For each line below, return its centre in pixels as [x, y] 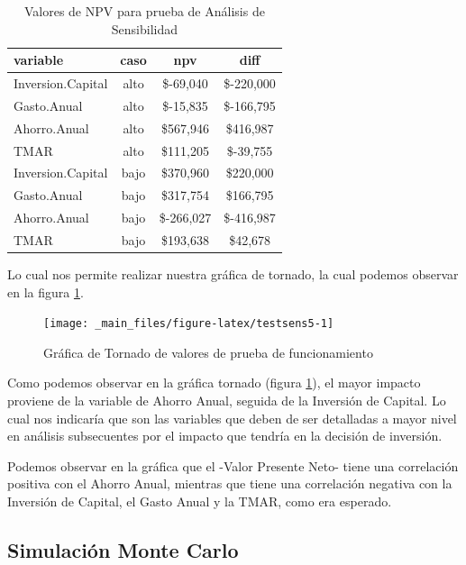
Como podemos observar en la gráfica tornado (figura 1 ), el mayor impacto [214, 383]
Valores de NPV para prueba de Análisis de [144, 11]
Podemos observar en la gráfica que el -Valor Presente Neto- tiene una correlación [233, 465]
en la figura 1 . [46, 292]
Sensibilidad [145, 28]
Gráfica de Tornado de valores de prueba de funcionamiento [208, 352]
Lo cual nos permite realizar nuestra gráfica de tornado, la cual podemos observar [233, 274]
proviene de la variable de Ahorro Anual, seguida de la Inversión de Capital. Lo [227, 401]
